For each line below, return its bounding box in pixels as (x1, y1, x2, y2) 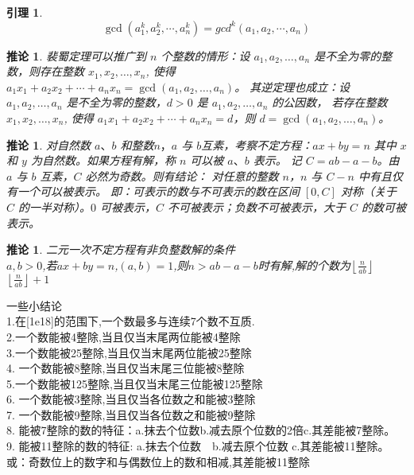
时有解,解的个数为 (257, 256, 350, 273)
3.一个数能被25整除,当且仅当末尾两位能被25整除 (6, 344, 252, 360)
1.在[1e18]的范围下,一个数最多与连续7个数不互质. (6, 313, 255, 329)
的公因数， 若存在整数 (272, 94, 388, 111)
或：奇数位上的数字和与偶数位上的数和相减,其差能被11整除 (6, 453, 310, 469)
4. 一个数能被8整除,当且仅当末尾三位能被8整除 (6, 360, 245, 376)
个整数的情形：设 (161, 47, 250, 64)
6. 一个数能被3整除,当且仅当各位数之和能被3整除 (6, 391, 256, 407)
